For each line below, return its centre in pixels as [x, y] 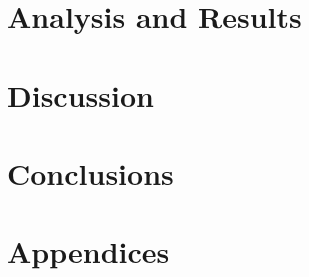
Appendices [88, 251]
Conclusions [90, 172]
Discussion [80, 94]
